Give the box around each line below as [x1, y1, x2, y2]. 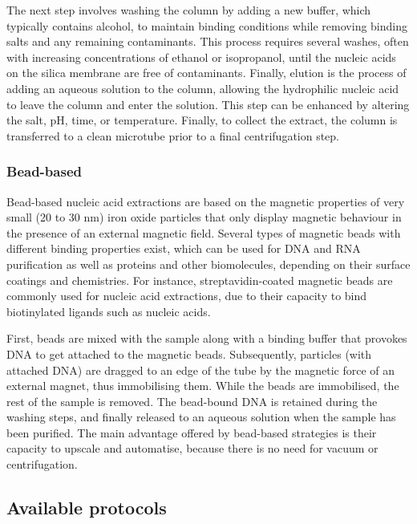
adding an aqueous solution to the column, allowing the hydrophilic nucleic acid [6, 79, 399, 96]
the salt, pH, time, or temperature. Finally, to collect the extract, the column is [6, 112, 398, 128]
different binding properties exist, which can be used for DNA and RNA [6, 240, 361, 257]
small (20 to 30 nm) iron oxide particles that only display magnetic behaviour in [6, 209, 402, 225]
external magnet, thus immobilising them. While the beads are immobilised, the [6, 377, 399, 394]
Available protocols [6, 495, 167, 520]
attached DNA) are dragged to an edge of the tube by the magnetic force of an [6, 361, 395, 378]
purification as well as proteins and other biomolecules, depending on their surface [6, 255, 411, 272]
